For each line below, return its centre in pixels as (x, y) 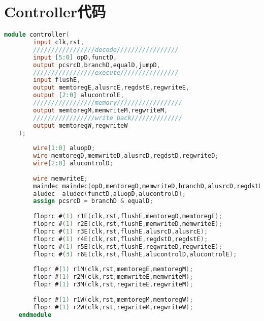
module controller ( (37, 35)
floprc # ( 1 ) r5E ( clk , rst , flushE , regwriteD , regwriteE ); (128, 246)
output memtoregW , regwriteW (80, 125)
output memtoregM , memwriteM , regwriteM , (101, 110)
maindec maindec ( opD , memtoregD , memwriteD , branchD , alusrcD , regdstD (148, 186)
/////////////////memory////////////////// (108, 103)
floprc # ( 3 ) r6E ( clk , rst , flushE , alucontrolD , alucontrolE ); (135, 254)
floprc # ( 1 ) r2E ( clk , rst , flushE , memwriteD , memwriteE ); (128, 224)
